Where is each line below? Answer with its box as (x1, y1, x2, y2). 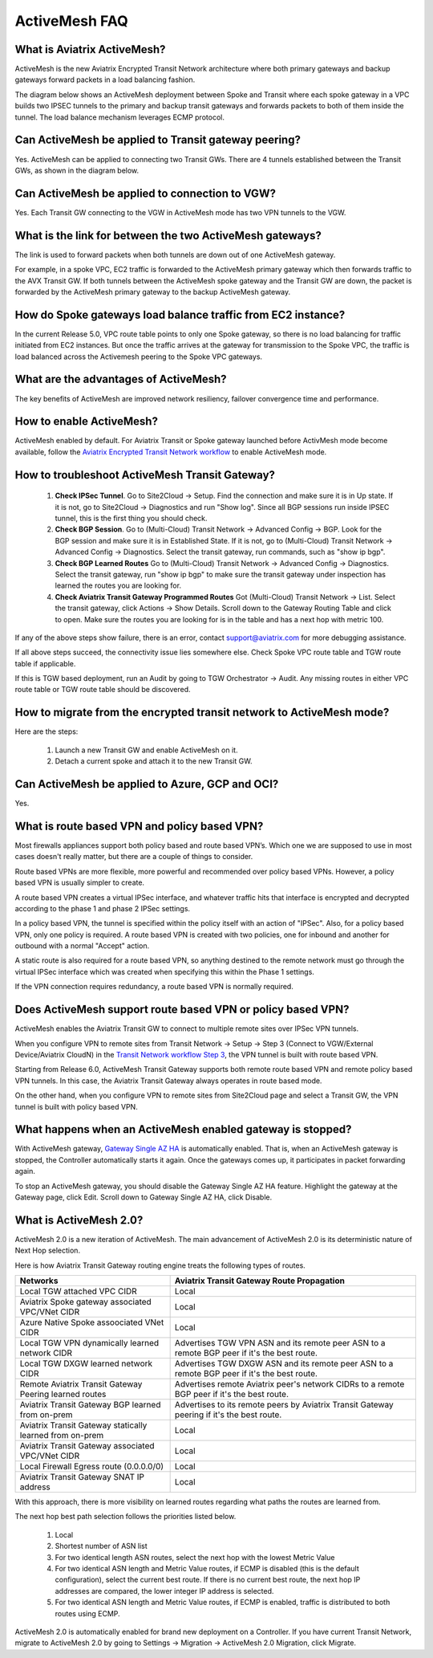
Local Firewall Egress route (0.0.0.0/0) (19, 1461, 164, 1473)
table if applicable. (14, 658, 76, 668)
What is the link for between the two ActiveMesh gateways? (14, 229, 322, 242)
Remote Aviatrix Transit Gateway (19, 1379, 143, 1390)
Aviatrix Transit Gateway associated (19, 1440, 156, 1452)
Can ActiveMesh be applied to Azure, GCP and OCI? (14, 777, 279, 791)
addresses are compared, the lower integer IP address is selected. (55, 1586, 274, 1595)
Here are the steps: (14, 727, 79, 736)
